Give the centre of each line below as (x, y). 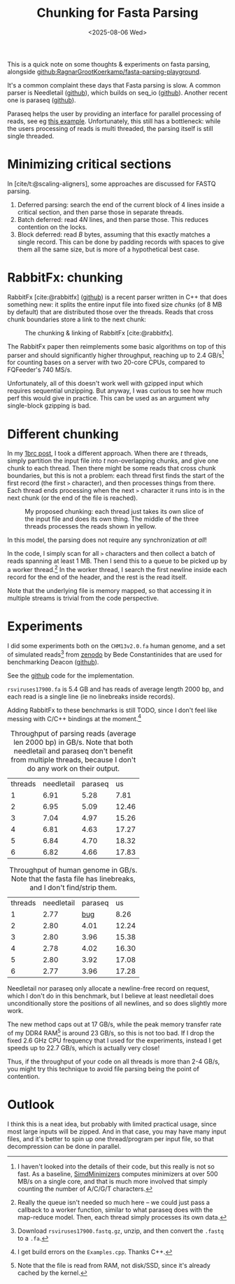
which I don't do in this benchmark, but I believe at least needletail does (111, 996)
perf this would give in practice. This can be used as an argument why (108, 398)
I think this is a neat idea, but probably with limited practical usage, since (112, 1124)
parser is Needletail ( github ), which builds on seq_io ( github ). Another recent (117, 92)
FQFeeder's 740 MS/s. (40, 370)
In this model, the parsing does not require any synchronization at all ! (107, 540)
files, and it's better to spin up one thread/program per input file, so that (111, 1138)
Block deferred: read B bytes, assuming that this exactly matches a (114, 234)
